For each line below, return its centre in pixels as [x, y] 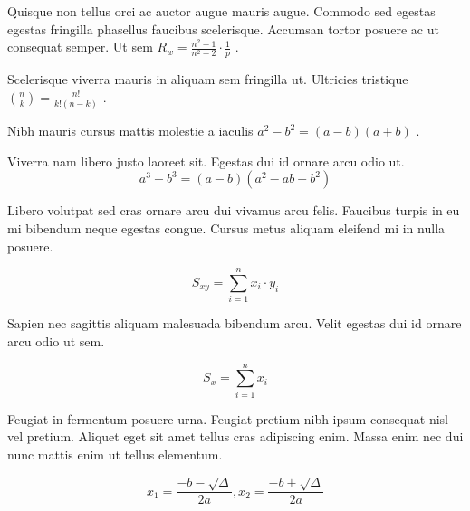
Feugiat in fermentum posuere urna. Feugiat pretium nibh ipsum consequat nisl [228, 418]
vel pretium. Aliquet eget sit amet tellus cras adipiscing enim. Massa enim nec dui [235, 436]
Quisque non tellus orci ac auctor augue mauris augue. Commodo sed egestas [221, 11]
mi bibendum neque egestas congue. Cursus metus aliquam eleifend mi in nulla [226, 228]
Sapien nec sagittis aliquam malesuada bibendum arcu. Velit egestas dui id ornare [235, 323]
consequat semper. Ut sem [80, 47]
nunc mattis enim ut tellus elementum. [115, 454]
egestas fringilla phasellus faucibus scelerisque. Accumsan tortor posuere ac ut [223, 28]
